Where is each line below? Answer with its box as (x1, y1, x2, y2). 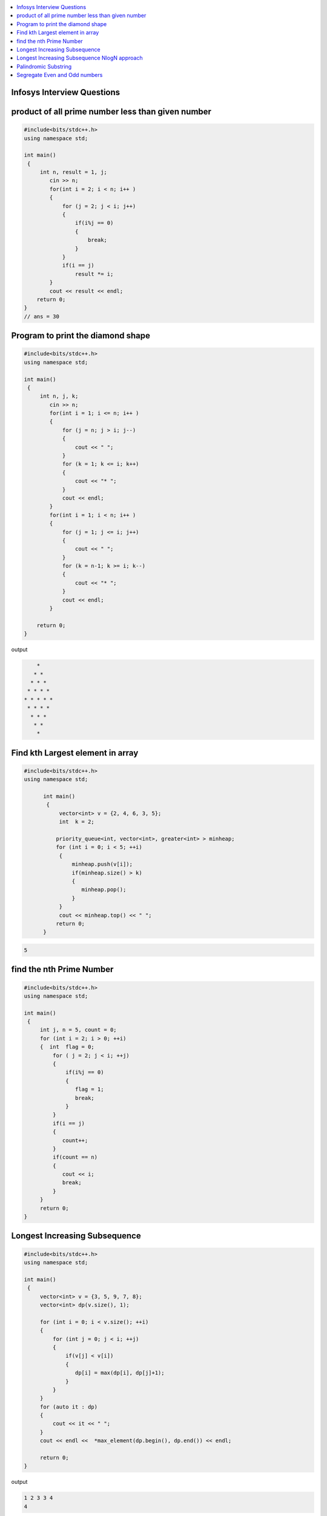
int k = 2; (59, 819, 95, 825)
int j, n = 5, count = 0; (39, 1027, 117, 1033)
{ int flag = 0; (39, 1044, 95, 1050)
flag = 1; (74, 1086, 104, 1093)
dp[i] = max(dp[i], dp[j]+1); (74, 1369, 165, 1377)
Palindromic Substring (16, 62, 72, 70)
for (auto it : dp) (39, 1403, 98, 1410)
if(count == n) (52, 1154, 98, 1161)
